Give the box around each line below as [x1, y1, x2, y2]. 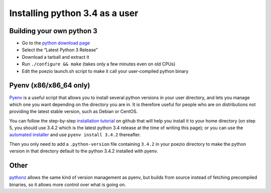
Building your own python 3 [9, 27, 97, 35]
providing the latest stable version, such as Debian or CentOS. [9, 109, 138, 115]
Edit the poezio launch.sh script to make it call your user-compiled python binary [22, 68, 189, 74]
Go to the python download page [22, 40, 90, 46]
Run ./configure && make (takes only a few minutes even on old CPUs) [22, 61, 176, 67]
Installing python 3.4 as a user [9, 8, 139, 19]
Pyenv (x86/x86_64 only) [9, 81, 90, 90]
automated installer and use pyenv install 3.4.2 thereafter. [9, 132, 141, 138]
